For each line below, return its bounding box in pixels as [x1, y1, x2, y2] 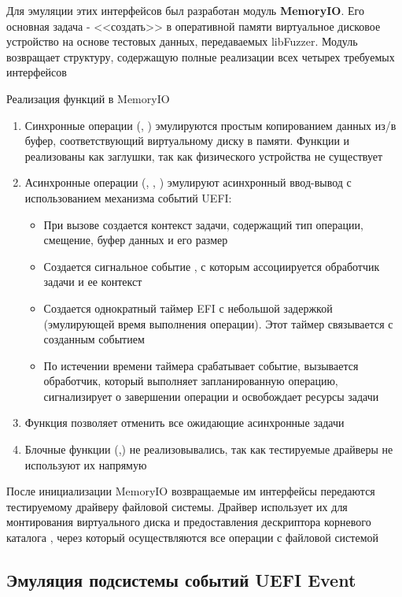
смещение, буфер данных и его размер [43, 232, 228, 248]
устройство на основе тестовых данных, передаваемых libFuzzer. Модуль [6, 33, 358, 50]
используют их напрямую [24, 456, 147, 473]
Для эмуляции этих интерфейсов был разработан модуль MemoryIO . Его [6, 2, 364, 18]
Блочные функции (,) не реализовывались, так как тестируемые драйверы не [24, 441, 393, 458]
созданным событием [43, 331, 145, 347]
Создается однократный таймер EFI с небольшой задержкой [43, 299, 333, 316]
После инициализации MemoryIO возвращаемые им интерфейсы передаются [6, 483, 375, 499]
